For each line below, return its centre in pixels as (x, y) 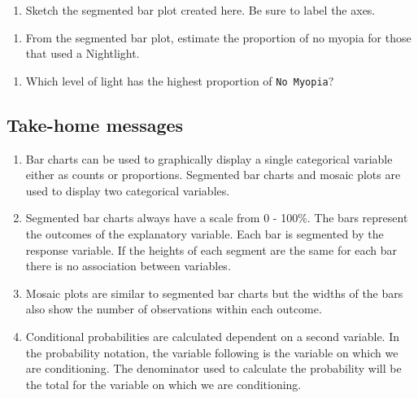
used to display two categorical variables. (128, 190)
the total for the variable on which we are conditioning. (163, 384)
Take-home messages (95, 124)
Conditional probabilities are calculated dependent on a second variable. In (212, 336)
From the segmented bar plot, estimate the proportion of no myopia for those (218, 37)
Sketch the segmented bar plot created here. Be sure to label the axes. (200, 10)
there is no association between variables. (128, 266)
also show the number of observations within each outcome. (174, 309)
